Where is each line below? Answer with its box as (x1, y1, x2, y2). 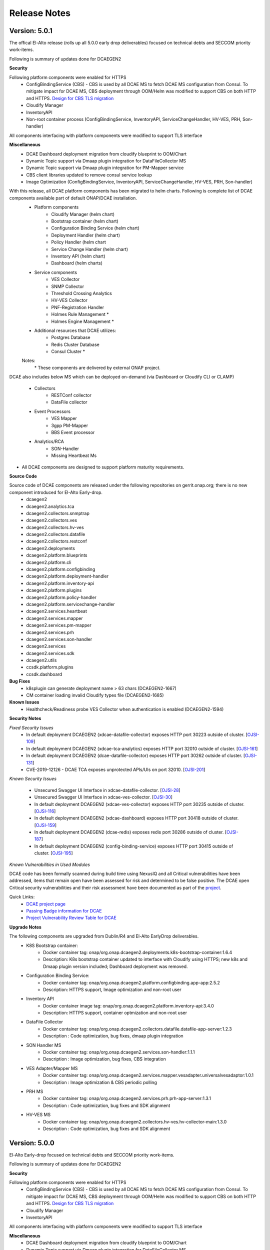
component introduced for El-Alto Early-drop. (9, 489, 102, 495)
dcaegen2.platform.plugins (26, 587, 82, 593)
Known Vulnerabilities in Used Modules (9, 861, 90, 867)
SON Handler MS (26, 1042, 61, 1048)
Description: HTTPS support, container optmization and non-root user (43, 1010, 187, 1016)
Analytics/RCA (34, 438, 64, 444)
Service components (34, 269, 77, 275)
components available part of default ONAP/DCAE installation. (9, 195, 137, 201)
